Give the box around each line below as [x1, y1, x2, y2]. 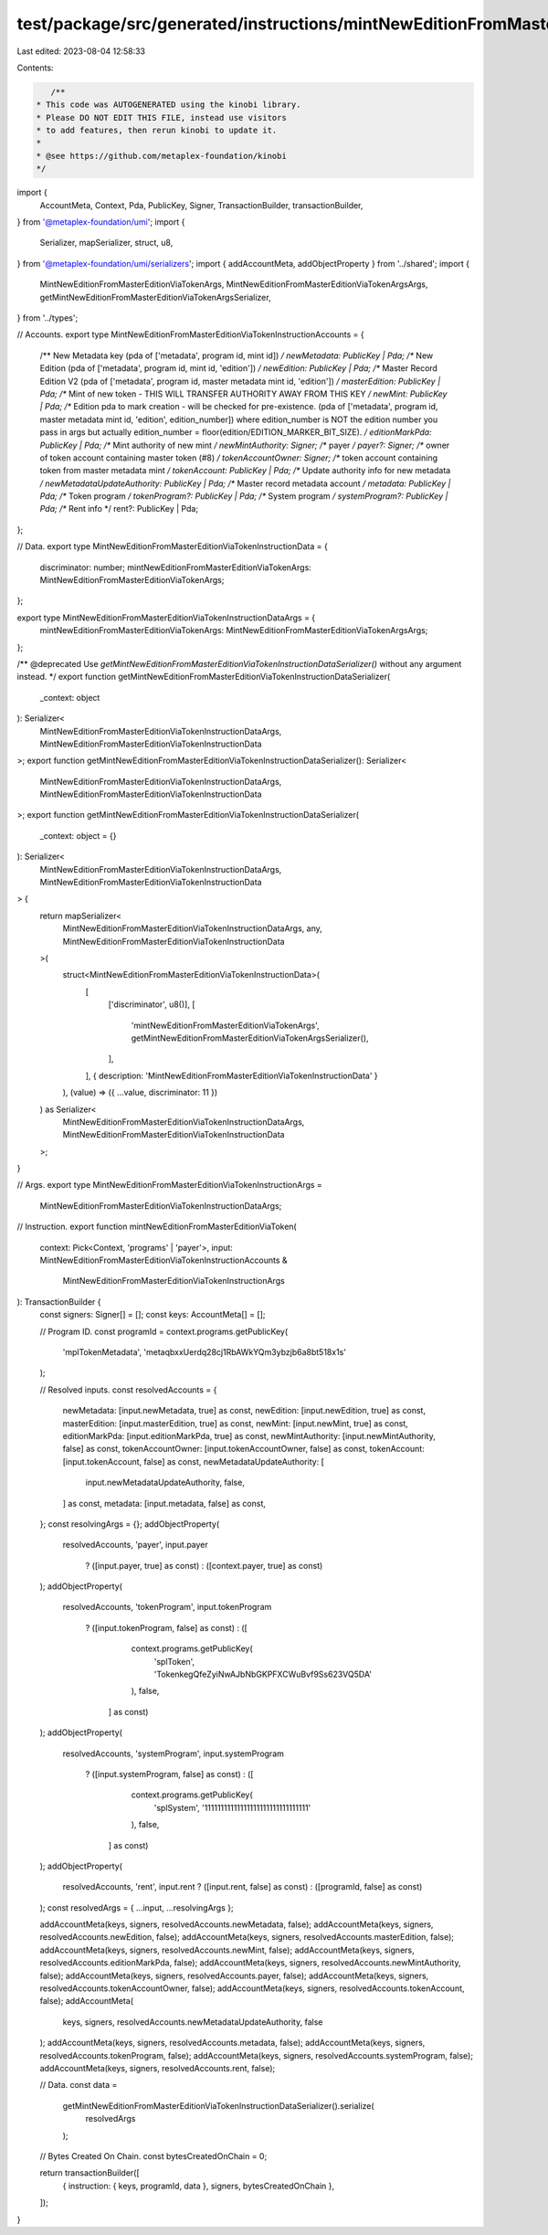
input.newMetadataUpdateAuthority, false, [85, 1477, 246, 1488]
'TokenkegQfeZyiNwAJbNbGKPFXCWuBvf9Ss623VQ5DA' [153, 1668, 372, 1680]
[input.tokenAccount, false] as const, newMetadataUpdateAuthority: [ [62, 1456, 324, 1467]
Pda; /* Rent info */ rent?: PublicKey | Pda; [39, 503, 199, 514]
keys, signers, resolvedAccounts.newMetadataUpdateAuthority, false [62, 2016, 323, 2028]
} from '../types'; [16, 312, 79, 323]
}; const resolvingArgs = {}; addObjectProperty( [39, 1518, 220, 1530]
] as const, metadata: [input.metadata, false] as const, [62, 1498, 267, 1509]
